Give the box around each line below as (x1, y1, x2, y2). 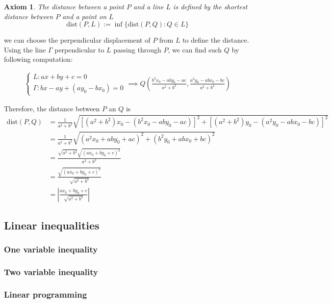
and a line (133, 1, 164, 11)
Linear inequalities (4, 218, 100, 232)
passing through (113, 44, 161, 54)
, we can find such (168, 44, 222, 54)
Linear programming (4, 288, 87, 300)
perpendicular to (54, 44, 104, 54)
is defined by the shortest (173, 1, 248, 11)
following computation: (4, 54, 73, 64)
